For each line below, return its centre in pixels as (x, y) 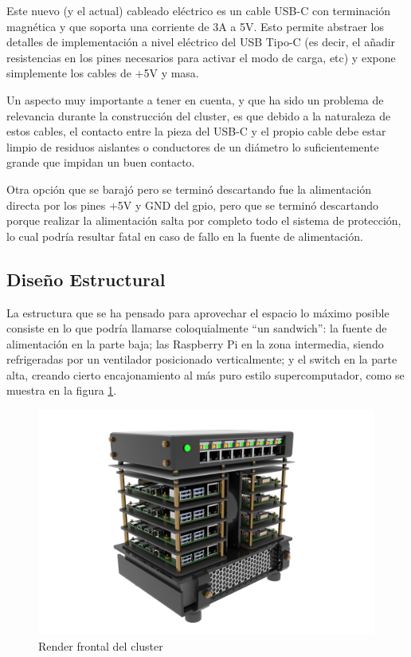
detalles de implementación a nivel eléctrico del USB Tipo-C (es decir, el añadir (201, 42)
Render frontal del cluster (101, 646)
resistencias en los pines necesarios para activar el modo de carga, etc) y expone (201, 57)
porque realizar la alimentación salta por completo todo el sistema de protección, (204, 220)
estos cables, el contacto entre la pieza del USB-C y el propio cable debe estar (196, 131)
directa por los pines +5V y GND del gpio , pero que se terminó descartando (193, 205)
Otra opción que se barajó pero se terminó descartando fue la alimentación (189, 189)
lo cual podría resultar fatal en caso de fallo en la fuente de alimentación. (185, 236)
